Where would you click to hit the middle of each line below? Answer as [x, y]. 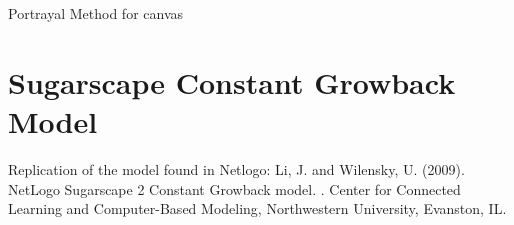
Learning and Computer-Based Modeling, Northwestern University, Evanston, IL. [257, 208]
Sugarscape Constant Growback [232, 81]
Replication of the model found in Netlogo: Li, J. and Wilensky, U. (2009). [236, 168]
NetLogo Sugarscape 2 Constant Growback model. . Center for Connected [234, 188]
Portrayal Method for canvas [96, 13]
